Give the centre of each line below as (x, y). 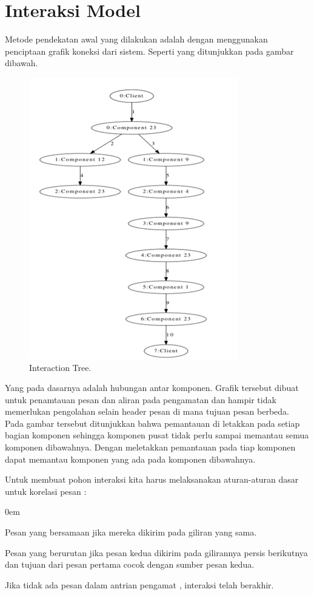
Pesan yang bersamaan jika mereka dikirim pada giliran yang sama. (131, 532)
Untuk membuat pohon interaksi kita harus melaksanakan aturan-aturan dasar (152, 479)
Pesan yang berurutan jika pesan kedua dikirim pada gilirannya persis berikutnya (156, 552)
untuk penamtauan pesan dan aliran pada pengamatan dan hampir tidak (141, 399)
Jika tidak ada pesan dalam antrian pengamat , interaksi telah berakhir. (139, 584)
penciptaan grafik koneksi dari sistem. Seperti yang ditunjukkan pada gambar (149, 51)
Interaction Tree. (60, 367)
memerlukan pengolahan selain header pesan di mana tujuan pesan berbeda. (147, 411)
